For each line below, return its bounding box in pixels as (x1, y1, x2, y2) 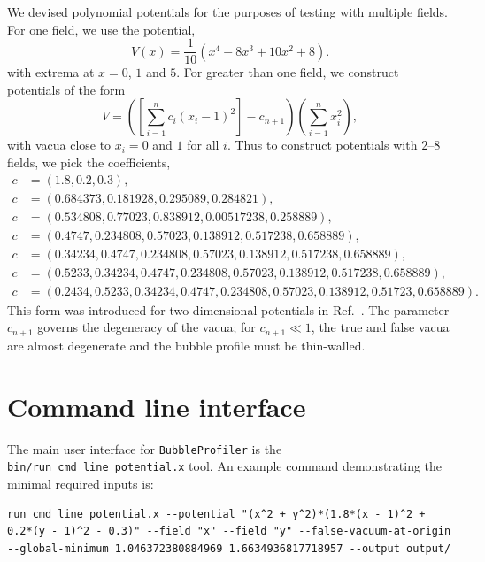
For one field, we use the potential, (7, 19, 196, 38)
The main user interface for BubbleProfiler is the (7, 439, 282, 458)
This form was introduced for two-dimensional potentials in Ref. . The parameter (7, 300, 450, 319)
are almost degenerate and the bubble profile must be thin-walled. (7, 335, 366, 354)
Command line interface (7, 388, 306, 424)
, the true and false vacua (311, 318, 450, 336)
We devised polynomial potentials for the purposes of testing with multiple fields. (7, 3, 448, 20)
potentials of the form (7, 80, 126, 98)
